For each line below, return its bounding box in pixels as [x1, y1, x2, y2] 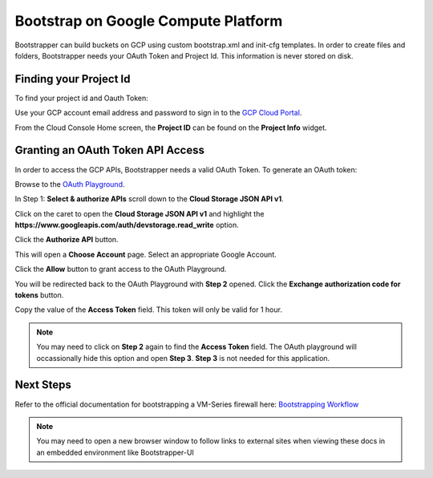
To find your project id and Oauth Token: [14, 93, 148, 103]
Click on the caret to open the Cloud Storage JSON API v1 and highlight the [14, 209, 265, 218]
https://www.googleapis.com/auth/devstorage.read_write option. [14, 221, 240, 230]
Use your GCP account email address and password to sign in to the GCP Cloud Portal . [14, 108, 302, 118]
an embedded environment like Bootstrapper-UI [36, 448, 194, 457]
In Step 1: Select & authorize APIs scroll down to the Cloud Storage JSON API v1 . [14, 194, 284, 204]
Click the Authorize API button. [14, 235, 119, 245]
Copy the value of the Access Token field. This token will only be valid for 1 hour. [14, 305, 282, 314]
